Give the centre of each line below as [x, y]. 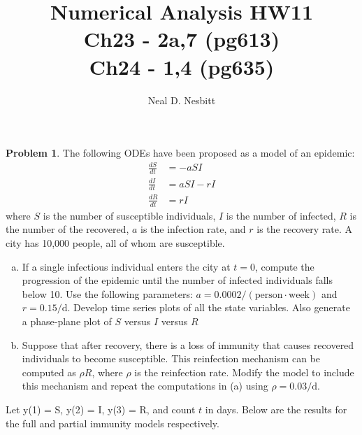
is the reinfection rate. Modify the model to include [244, 372]
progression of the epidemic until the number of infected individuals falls [177, 280]
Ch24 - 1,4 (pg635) [182, 66]
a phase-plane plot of [67, 321]
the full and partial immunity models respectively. [113, 423]
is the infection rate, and [193, 229]
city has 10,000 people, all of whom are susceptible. [115, 243]
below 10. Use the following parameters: [107, 293]
